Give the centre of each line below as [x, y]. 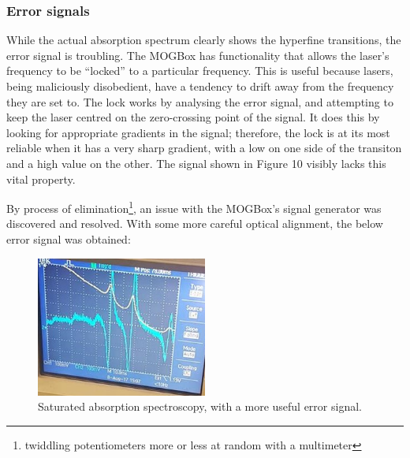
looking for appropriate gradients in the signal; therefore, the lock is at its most [198, 132]
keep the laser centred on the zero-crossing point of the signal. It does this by [193, 117]
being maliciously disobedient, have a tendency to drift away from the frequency [200, 86]
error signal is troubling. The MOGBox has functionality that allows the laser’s [198, 55]
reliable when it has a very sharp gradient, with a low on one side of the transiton [204, 148]
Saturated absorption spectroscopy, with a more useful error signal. [200, 406]
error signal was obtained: [69, 239]
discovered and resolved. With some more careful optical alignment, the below [195, 223]
